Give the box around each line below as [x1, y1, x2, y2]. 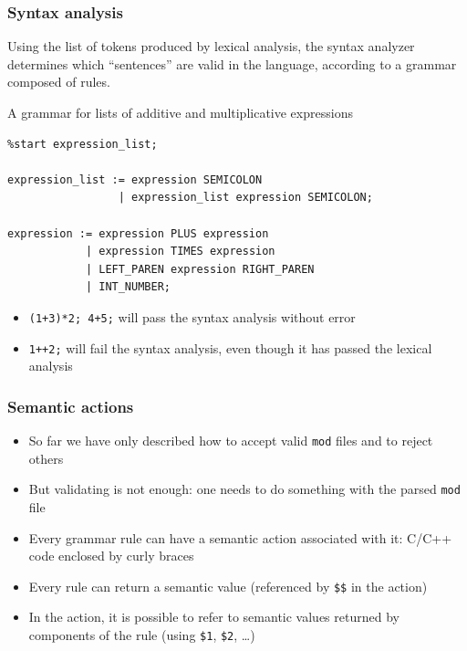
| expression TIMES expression [85, 245, 275, 258]
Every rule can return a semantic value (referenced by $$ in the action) [28, 576, 428, 595]
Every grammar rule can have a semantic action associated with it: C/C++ [28, 528, 452, 547]
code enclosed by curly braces [28, 546, 194, 565]
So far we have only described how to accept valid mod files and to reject [28, 431, 433, 450]
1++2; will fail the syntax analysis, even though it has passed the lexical [28, 338, 432, 357]
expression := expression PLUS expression [7, 226, 269, 240]
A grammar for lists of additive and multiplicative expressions [7, 103, 353, 121]
